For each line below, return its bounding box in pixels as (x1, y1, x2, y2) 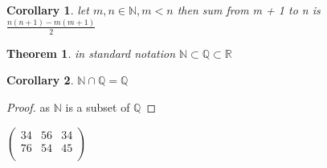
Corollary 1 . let (6, 2, 89, 18)
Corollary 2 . (6, 72, 74, 88)
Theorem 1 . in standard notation (6, 44, 176, 61)
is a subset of (65, 98, 130, 115)
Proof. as (6, 98, 51, 115)
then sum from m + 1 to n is (177, 2, 321, 18)
